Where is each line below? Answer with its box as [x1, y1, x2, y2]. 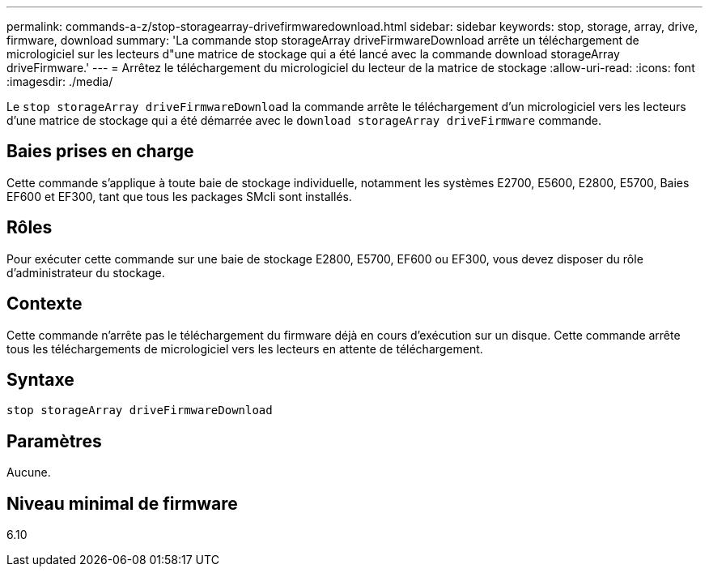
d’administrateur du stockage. [6, 265, 165, 280]
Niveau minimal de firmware [6, 493, 238, 514]
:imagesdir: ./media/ [6, 75, 113, 88]
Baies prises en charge [6, 141, 194, 162]
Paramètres [6, 430, 102, 451]
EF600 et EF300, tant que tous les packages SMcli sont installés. [6, 189, 352, 203]
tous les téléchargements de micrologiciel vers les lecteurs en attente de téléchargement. [6, 341, 483, 356]
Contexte [6, 293, 83, 314]
